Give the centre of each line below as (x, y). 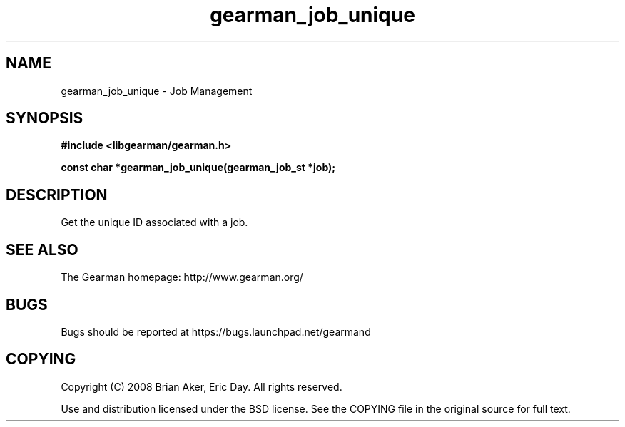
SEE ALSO (42, 249)
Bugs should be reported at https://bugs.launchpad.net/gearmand (216, 331)
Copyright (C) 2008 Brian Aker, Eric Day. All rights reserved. (202, 386)
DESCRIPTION (57, 195)
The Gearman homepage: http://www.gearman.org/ (182, 277)
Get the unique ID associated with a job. (154, 222)
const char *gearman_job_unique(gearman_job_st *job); (198, 168)
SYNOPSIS (45, 118)
